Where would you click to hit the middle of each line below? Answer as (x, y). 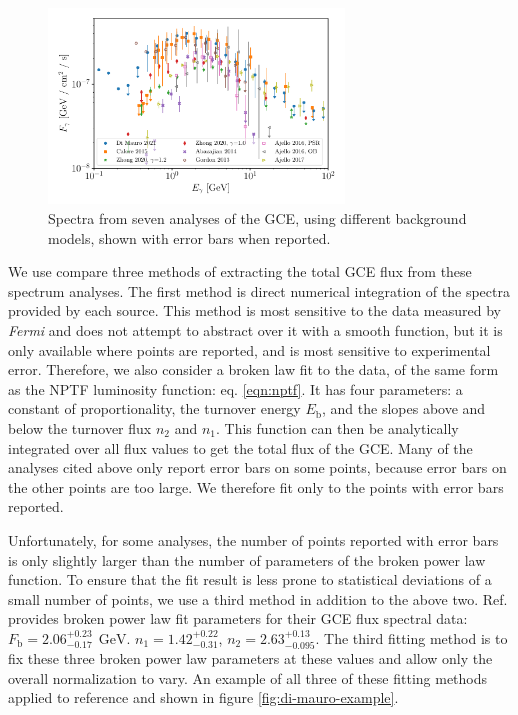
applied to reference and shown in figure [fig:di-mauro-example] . (203, 697)
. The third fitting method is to (411, 637)
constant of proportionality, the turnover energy (154, 408)
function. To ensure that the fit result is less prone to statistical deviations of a (250, 579)
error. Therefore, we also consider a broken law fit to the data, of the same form (253, 369)
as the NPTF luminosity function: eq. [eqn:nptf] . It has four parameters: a (235, 388)
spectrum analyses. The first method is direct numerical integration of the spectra (259, 290)
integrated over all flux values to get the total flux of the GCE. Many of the (240, 447)
